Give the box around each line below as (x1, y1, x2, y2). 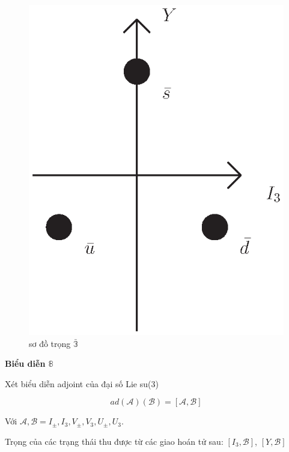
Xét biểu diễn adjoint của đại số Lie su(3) (5, 377, 159, 390)
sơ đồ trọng (29, 337, 71, 349)
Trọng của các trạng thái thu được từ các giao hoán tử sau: (5, 435, 224, 447)
